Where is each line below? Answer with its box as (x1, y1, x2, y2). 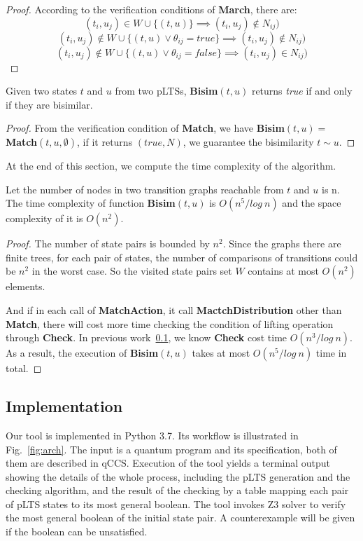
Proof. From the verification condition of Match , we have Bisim (6, 121, 285, 135)
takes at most (192, 345, 250, 360)
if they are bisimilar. (6, 97, 93, 111)
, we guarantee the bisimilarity (183, 134, 314, 149)
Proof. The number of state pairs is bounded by (6, 236, 210, 251)
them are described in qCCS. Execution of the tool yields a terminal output (6, 456, 331, 470)
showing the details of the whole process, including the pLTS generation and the (6, 469, 350, 484)
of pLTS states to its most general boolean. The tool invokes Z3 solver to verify (6, 496, 346, 511)
